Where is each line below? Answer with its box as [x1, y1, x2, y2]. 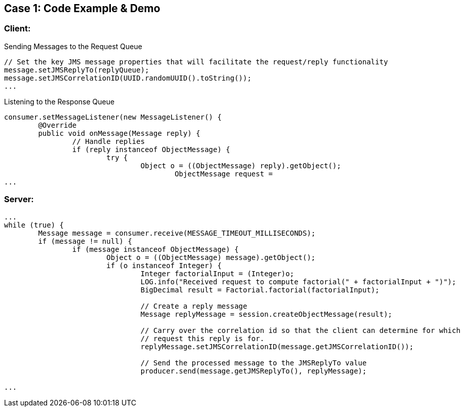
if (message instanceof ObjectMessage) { [72, 245, 239, 253]
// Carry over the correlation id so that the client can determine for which [140, 326, 460, 334]
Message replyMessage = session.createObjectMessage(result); [140, 310, 393, 318]
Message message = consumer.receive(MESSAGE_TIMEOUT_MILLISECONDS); [38, 229, 316, 237]
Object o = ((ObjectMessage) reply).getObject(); [140, 161, 341, 170]
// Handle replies [72, 137, 145, 145]
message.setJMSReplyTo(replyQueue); [4, 65, 149, 74]
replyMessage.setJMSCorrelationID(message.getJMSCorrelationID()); [140, 342, 414, 351]
